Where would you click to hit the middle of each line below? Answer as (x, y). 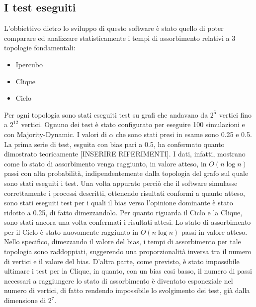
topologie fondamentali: (40, 48)
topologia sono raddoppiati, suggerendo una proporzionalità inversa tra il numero (128, 251)
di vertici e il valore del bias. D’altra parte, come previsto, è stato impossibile (122, 261)
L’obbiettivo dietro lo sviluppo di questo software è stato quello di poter (114, 28)
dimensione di (25, 300)
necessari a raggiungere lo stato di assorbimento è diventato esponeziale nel (119, 280)
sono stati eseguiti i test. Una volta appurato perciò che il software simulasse (121, 183)
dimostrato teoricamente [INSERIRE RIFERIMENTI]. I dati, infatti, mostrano (125, 154)
